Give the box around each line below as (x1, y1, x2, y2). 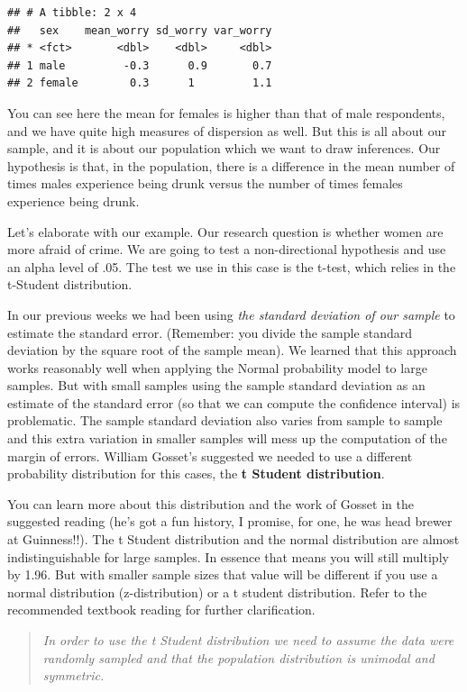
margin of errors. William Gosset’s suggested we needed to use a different (7, 446, 413, 465)
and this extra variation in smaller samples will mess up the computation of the (7, 429, 447, 448)
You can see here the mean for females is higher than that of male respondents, (7, 103, 445, 122)
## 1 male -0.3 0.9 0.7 (7, 59, 272, 72)
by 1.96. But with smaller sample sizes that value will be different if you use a (7, 565, 438, 584)
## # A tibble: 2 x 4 (7, 6, 137, 19)
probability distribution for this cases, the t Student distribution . (7, 464, 385, 483)
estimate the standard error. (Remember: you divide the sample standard (7, 323, 413, 341)
